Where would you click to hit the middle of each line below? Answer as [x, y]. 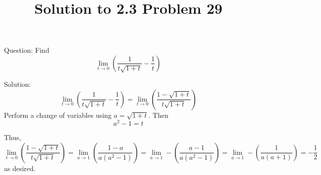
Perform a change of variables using [58, 115]
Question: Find [27, 50]
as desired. [20, 168]
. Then [158, 115]
